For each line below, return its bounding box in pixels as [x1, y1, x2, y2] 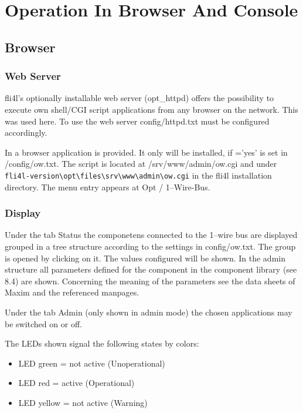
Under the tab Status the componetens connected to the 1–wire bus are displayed [5, 229, 298, 241]
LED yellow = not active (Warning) [18, 396, 148, 408]
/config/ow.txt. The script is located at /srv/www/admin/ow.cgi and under [5, 157, 277, 170]
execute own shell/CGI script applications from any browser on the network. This [5, 103, 298, 115]
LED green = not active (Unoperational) [18, 357, 165, 369]
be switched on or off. [5, 317, 82, 330]
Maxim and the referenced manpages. [5, 286, 139, 298]
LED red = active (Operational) [18, 377, 135, 389]
